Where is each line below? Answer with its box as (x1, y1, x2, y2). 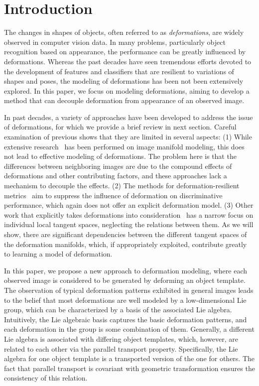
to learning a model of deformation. (4, 249, 113, 259)
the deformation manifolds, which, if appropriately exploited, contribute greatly (4, 239, 247, 249)
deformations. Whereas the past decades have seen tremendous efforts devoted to (4, 56, 252, 66)
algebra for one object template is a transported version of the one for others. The (4, 353, 255, 364)
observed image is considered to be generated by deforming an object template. (4, 275, 246, 285)
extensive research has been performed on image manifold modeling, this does (4, 141, 245, 151)
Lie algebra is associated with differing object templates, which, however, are (4, 333, 239, 344)
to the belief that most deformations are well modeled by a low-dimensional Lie (4, 294, 247, 305)
